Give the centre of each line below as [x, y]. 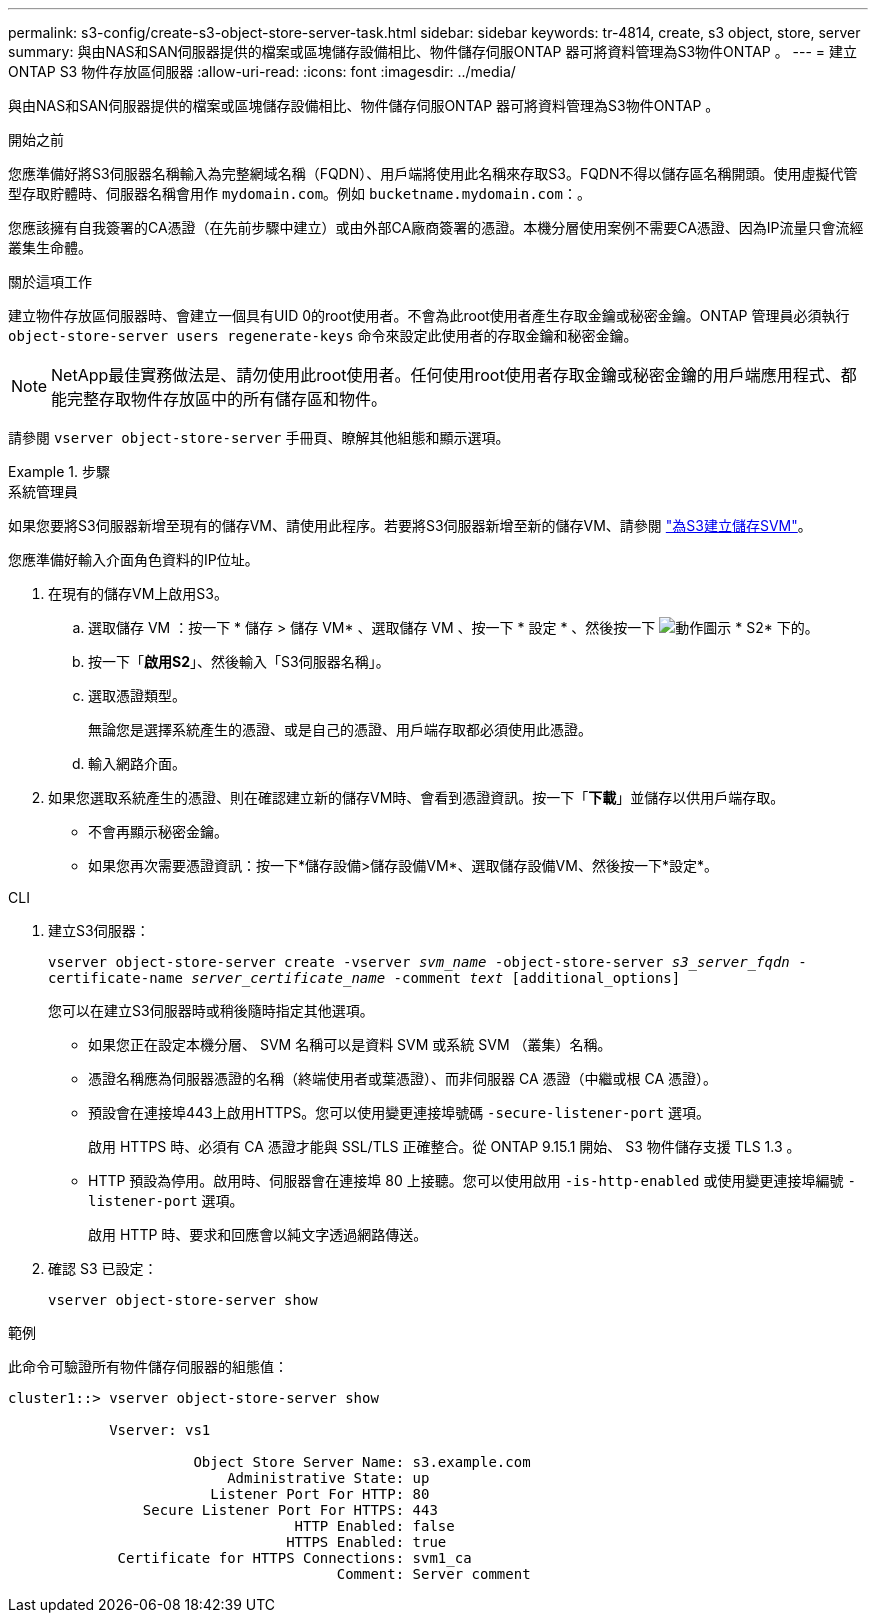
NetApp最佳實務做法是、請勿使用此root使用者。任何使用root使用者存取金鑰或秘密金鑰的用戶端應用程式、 [446, 375]
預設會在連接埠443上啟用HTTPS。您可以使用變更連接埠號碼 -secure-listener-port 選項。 [399, 1112]
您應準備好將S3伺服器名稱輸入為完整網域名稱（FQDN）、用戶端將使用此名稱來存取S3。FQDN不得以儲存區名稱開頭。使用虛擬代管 [433, 173]
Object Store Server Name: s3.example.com [362, 1462]
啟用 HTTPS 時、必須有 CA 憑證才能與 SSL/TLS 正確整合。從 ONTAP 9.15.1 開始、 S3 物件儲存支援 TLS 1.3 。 [444, 1146]
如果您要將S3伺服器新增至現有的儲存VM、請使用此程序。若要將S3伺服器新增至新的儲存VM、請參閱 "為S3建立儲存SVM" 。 [410, 525]
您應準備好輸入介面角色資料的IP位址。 [133, 559]
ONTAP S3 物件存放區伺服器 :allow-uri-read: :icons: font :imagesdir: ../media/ [262, 71]
